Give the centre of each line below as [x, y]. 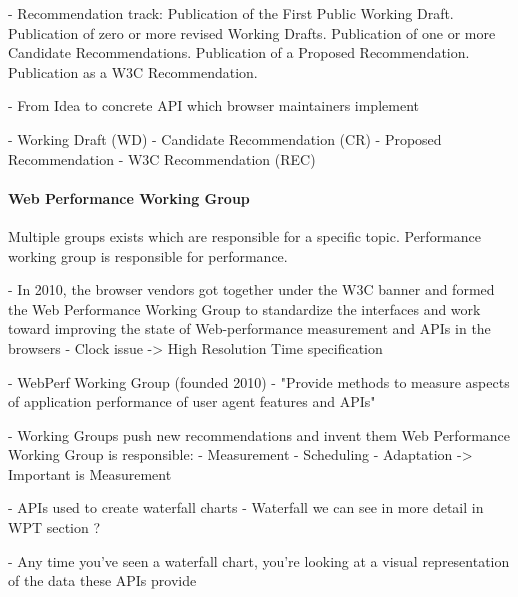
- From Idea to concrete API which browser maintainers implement [213, 105]
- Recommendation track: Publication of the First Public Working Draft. [231, 13]
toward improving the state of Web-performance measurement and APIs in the [249, 328]
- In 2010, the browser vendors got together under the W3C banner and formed [251, 289]
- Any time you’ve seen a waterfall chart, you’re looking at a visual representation [259, 560]
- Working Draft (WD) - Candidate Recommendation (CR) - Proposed [225, 138]
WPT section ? [54, 527]
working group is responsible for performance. [148, 255]
